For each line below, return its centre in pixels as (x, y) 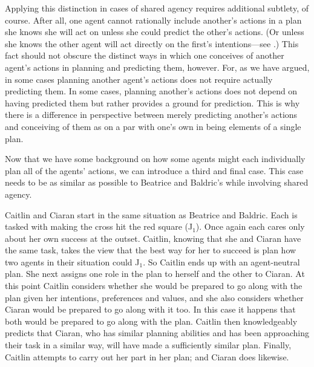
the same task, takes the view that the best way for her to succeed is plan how (151, 250)
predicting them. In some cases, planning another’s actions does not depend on (151, 91)
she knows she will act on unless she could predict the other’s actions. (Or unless (155, 32)
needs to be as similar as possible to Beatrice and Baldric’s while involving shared (157, 182)
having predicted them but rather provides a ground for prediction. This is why (152, 102)
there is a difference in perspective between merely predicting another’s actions (151, 115)
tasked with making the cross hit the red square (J (99, 226)
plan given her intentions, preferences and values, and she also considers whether (154, 297)
